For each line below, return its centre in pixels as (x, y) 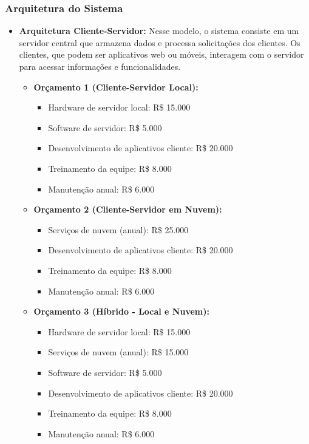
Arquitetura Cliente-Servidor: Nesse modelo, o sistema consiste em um (159, 31)
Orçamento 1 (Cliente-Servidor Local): (116, 87)
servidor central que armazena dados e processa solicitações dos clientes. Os (160, 42)
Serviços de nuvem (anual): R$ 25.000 (118, 229)
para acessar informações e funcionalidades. (100, 66)
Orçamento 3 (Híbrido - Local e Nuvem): (121, 311)
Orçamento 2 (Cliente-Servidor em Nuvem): (128, 209)
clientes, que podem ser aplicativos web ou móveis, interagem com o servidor (161, 54)
